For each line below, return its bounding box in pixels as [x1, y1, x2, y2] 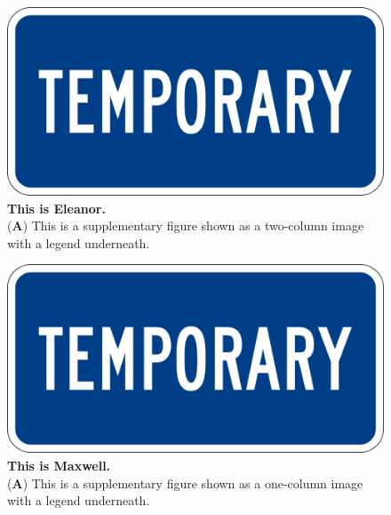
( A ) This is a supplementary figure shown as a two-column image [7, 216, 364, 235]
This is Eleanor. [7, 198, 106, 217]
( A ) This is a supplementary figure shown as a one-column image [7, 473, 363, 492]
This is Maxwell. [7, 455, 111, 474]
